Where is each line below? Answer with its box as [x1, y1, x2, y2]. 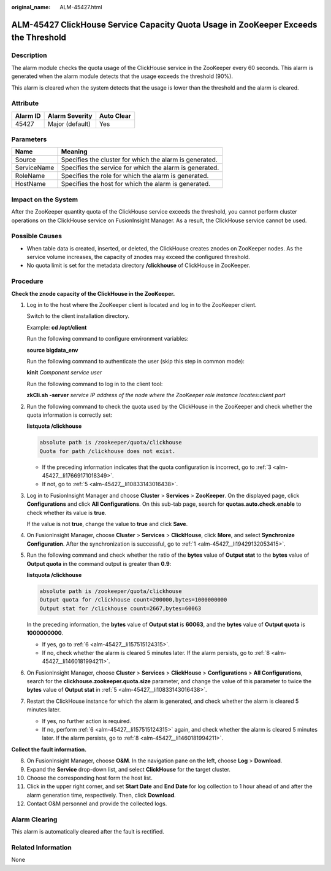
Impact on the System [11, 195, 78, 204]
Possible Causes [11, 232, 63, 241]
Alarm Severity [47, 111, 93, 120]
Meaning [61, 147, 88, 156]
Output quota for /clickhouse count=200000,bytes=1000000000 [39, 596, 227, 603]
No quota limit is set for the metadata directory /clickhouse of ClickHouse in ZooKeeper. [26, 261, 251, 269]
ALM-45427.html [59, 4, 102, 10]
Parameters [11, 135, 47, 144]
